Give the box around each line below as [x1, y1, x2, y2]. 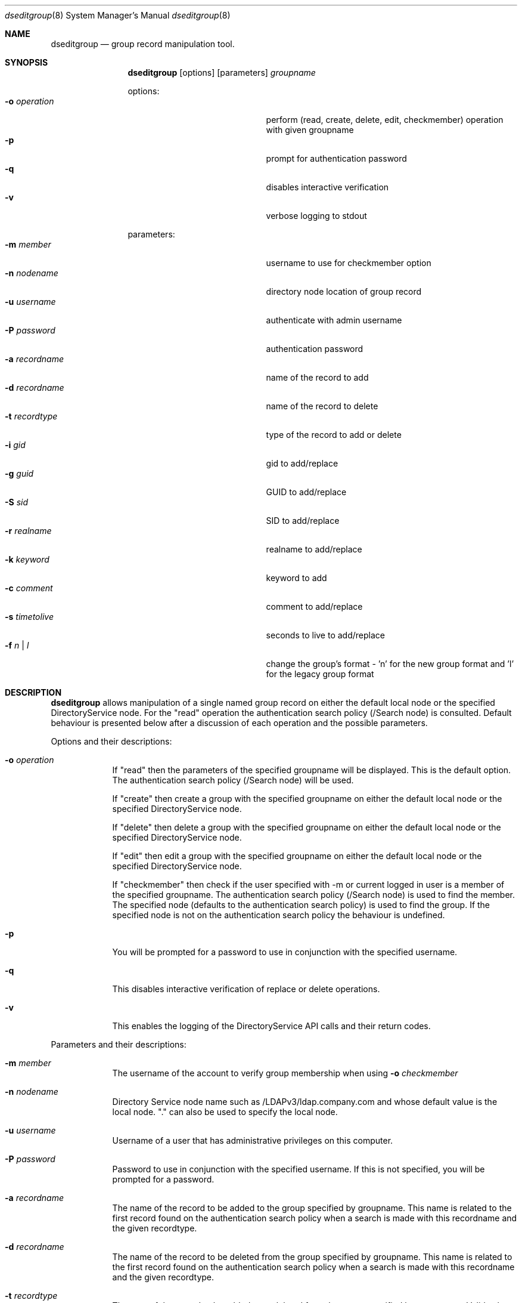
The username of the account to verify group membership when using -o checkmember [112, 1068, 458, 1078]
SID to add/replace [266, 515, 340, 526]
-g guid [5, 468, 34, 478]
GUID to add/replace [266, 487, 347, 497]
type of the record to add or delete [266, 430, 402, 440]
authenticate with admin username [266, 315, 402, 325]
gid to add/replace [266, 458, 338, 468]
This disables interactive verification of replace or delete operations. [112, 984, 380, 994]
